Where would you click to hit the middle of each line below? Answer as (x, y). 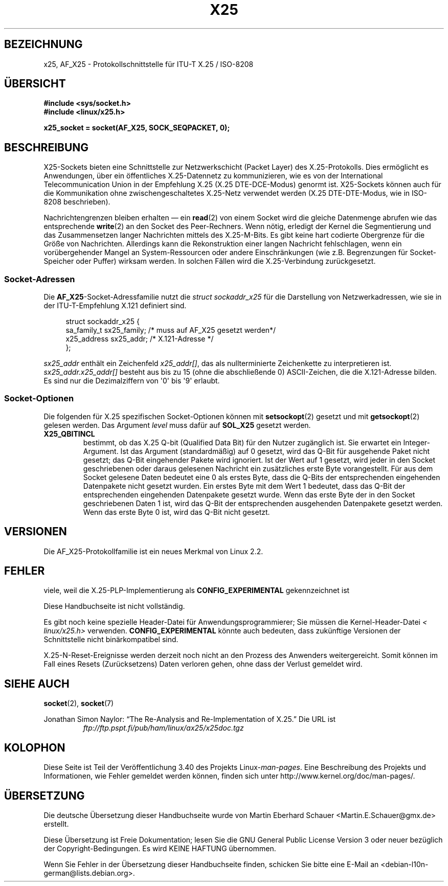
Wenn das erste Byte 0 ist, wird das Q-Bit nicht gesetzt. (176, 512)
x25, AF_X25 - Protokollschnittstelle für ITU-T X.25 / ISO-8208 (149, 64)
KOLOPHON (35, 747)
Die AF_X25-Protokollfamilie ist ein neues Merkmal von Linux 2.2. (153, 551)
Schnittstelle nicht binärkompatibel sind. (111, 640)
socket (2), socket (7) (79, 703)
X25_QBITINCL (69, 434)
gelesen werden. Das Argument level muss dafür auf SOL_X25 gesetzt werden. (177, 425)
